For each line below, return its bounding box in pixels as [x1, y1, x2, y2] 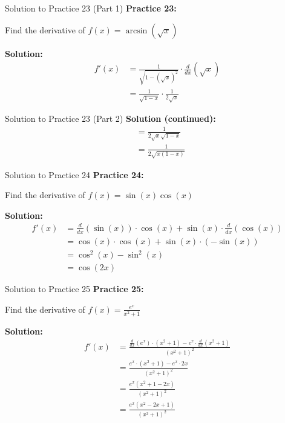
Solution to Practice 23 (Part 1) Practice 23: [5, 2, 177, 14]
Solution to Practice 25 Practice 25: [5, 282, 144, 295]
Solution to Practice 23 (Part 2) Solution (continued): [5, 112, 216, 125]
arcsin [125, 26, 148, 35]
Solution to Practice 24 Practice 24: [5, 168, 144, 181]
